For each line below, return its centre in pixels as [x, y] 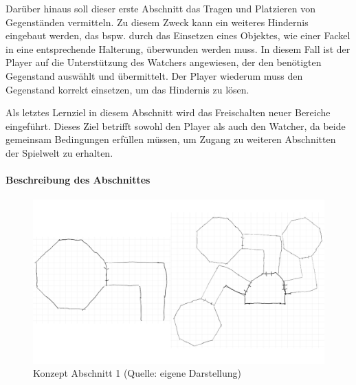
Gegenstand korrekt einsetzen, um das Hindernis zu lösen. [127, 89]
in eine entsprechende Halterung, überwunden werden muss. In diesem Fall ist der [178, 48]
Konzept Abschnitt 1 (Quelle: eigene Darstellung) [137, 373]
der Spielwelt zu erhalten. [59, 152]
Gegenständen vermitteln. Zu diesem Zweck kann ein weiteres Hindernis [157, 22]
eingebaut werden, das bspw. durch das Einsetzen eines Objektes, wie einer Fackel [178, 35]
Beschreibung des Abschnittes [78, 180]
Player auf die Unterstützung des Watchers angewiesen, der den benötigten [164, 62]
